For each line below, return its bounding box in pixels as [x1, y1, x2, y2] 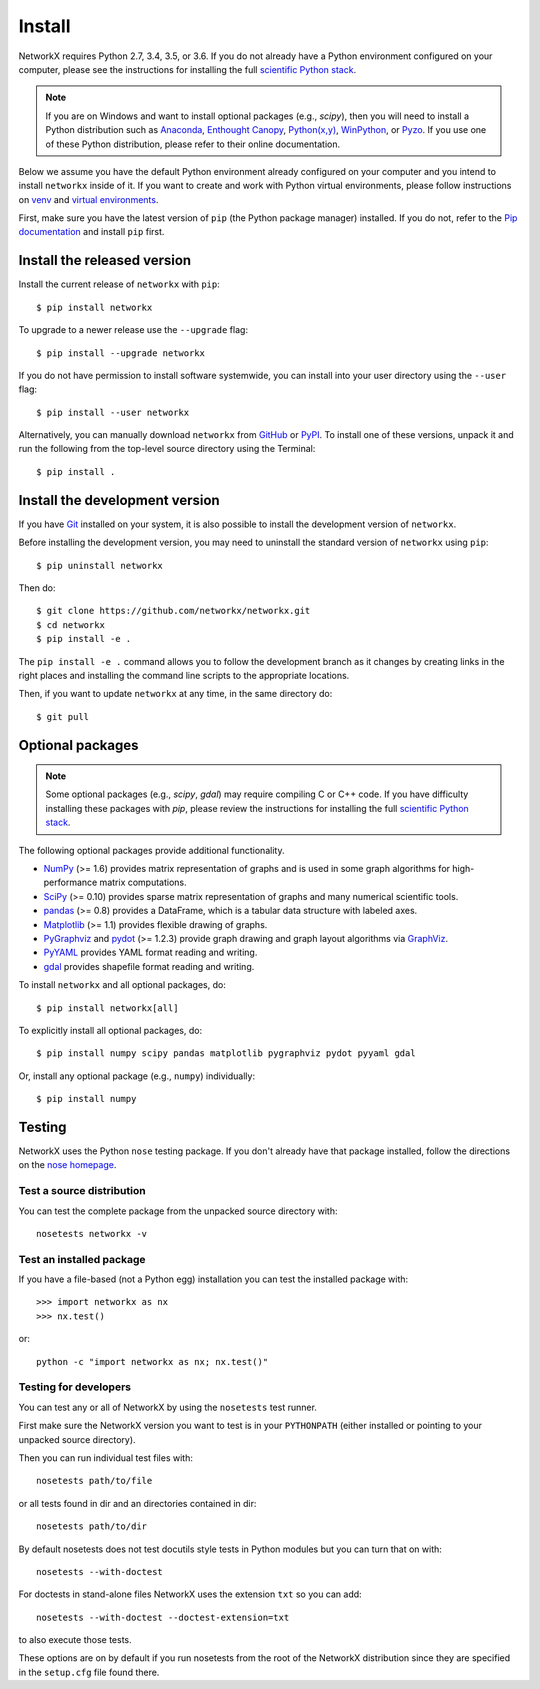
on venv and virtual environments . [18, 193, 159, 205]
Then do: [18, 581, 56, 594]
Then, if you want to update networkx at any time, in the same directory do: [18, 688, 333, 700]
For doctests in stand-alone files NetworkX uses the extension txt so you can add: [18, 1588, 362, 1600]
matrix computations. [99, 876, 187, 889]
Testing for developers [18, 1380, 132, 1394]
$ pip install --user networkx [36, 406, 190, 418]
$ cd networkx [36, 619, 105, 630]
